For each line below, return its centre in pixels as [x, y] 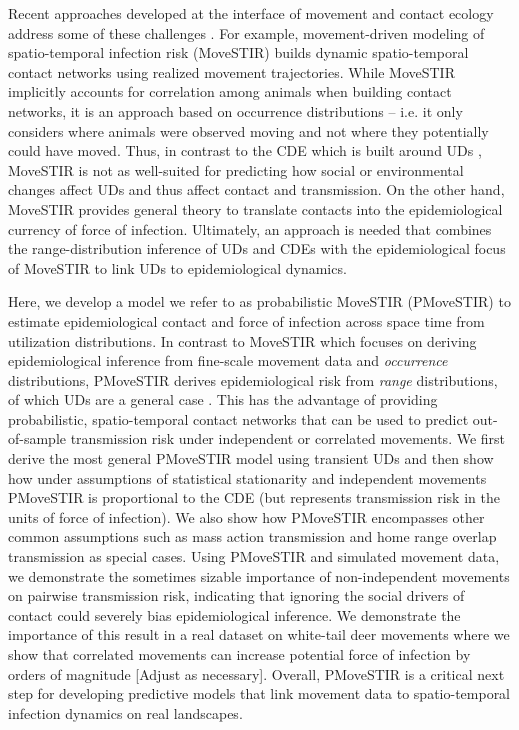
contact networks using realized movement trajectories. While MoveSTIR [231, 71]
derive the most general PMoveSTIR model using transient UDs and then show [251, 458]
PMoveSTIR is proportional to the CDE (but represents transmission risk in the [254, 497]
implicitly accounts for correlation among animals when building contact [230, 91]
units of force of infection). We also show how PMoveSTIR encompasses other [246, 516]
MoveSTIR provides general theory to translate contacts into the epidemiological [255, 208]
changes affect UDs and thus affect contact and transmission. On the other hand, [256, 189]
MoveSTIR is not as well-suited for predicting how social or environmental [236, 169]
